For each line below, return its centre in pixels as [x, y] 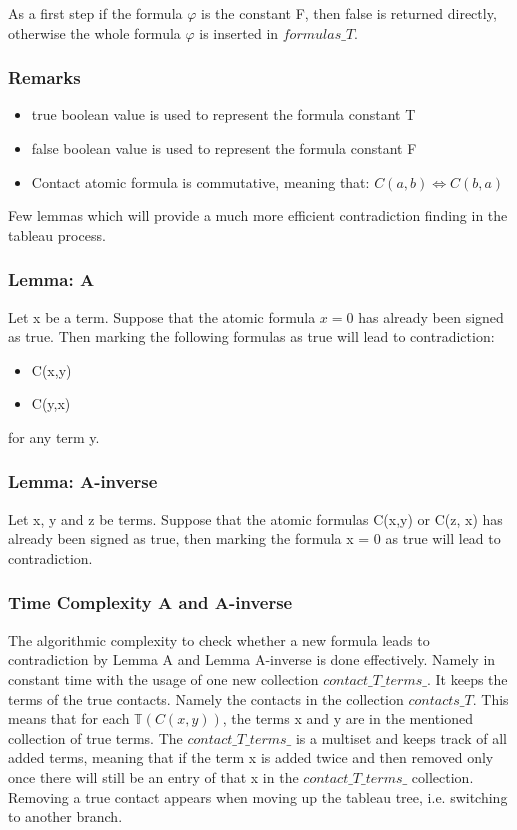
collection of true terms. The [95, 737]
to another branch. [65, 816]
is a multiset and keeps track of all [401, 737]
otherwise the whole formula [94, 32]
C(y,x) [51, 403]
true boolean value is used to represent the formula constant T [223, 114]
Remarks [44, 77]
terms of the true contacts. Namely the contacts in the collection [206, 698]
